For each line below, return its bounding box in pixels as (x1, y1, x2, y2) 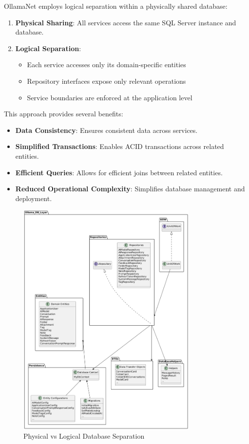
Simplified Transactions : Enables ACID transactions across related (15, 141, 224, 151)
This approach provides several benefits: (4, 109, 123, 119)
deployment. (15, 193, 52, 203)
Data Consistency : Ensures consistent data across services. (15, 125, 198, 135)
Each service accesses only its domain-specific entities (27, 59, 186, 70)
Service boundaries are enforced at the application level (27, 92, 192, 102)
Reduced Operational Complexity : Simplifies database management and (15, 184, 245, 194)
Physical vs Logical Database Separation (23, 431, 145, 441)
